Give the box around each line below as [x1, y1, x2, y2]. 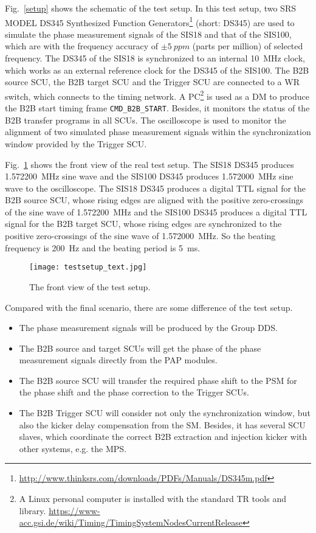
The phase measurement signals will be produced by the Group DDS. [19, 321, 278, 334]
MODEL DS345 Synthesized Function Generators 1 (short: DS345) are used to [5, 14, 295, 29]
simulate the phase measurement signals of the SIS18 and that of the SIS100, [5, 27, 292, 40]
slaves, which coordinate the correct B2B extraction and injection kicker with [19, 430, 307, 443]
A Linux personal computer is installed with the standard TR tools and [19, 492, 286, 505]
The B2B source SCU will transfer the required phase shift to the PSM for [19, 374, 297, 386]
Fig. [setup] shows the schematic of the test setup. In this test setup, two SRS [5, 2, 296, 14]
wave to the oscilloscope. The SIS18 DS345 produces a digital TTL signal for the [5, 181, 306, 194]
